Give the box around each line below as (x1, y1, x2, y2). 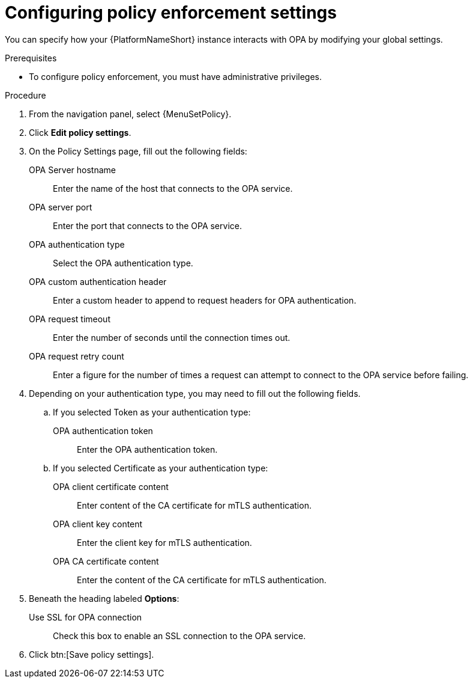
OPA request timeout (29, 313, 110, 324)
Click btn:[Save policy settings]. (29, 649, 154, 660)
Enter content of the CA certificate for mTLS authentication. (77, 500, 312, 510)
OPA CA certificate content (53, 556, 159, 566)
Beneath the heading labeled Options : (29, 593, 179, 604)
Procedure (5, 90, 46, 100)
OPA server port (29, 201, 92, 212)
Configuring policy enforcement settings (5, 2, 337, 23)
